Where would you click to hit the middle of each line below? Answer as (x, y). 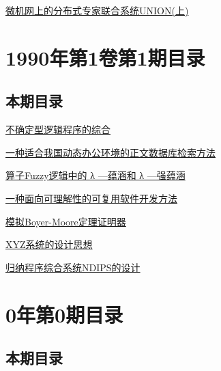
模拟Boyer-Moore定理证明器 (66, 221)
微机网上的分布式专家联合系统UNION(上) (97, 10)
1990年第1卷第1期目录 (105, 57)
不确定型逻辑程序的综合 (58, 129)
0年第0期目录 (64, 314)
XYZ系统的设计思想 (49, 244)
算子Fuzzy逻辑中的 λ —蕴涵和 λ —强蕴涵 (95, 175)
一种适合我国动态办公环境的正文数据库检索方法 (110, 152)
